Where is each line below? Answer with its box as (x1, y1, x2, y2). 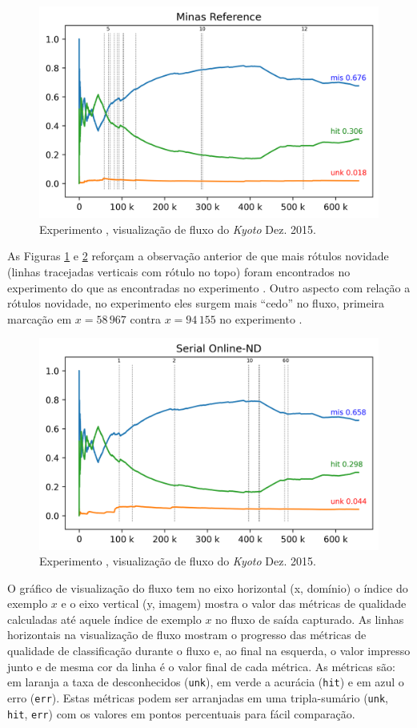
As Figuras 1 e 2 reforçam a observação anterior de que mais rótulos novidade (7, 247, 389, 264)
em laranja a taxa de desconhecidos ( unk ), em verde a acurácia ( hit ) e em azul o (7, 674, 404, 690)
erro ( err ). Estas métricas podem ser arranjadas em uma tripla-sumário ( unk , (7, 689, 388, 706)
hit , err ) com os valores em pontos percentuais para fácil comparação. (7, 705, 355, 722)
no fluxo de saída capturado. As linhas (215, 610, 404, 627)
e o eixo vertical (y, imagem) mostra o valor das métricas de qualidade (61, 595, 407, 612)
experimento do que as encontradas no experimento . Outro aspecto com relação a (7, 279, 411, 296)
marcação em (7, 310, 72, 327)
